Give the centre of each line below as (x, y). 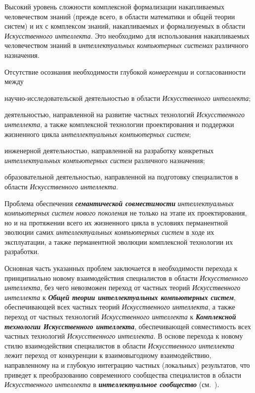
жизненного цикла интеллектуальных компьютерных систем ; (98, 134)
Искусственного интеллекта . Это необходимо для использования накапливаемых (127, 35)
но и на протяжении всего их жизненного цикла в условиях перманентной (116, 222)
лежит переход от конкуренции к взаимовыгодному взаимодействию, (108, 355)
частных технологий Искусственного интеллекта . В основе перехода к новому (124, 336)
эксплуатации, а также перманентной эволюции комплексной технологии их (119, 241)
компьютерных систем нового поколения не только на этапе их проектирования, (126, 213)
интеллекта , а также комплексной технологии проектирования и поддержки (119, 124)
